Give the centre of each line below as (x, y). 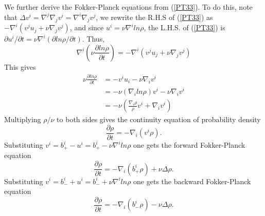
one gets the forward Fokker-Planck (189, 145)
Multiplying (23, 119)
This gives (20, 66)
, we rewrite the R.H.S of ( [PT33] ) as (154, 17)
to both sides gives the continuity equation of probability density (159, 119)
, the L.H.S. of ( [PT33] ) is (184, 27)
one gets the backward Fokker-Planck (192, 181)
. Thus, (93, 39)
